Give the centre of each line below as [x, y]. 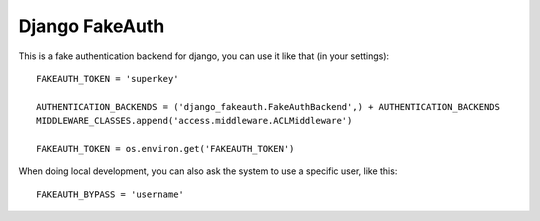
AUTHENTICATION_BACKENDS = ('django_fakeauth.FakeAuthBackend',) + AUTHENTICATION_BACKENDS [268, 106]
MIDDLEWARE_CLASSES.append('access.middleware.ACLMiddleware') [194, 121]
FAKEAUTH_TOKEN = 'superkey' [107, 78]
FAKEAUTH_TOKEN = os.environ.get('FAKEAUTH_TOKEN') [165, 148]
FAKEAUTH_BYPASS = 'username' [110, 194]
